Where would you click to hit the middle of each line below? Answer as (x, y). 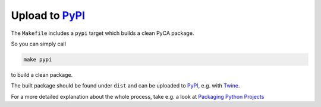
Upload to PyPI (48, 15)
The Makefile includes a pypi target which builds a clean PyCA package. (103, 33)
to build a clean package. (42, 74)
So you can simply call (39, 44)
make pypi (38, 59)
